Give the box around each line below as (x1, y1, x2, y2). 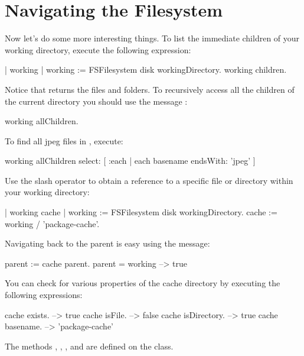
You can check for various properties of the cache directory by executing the (5, 277, 280, 289)
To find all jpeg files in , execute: (5, 134, 123, 147)
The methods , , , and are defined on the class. (5, 339, 174, 352)
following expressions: (5, 289, 83, 301)
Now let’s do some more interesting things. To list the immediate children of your (5, 32, 300, 44)
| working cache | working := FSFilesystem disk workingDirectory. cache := (5, 206, 277, 218)
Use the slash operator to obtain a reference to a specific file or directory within (5, 174, 293, 186)
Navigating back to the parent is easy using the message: (5, 237, 210, 250)
